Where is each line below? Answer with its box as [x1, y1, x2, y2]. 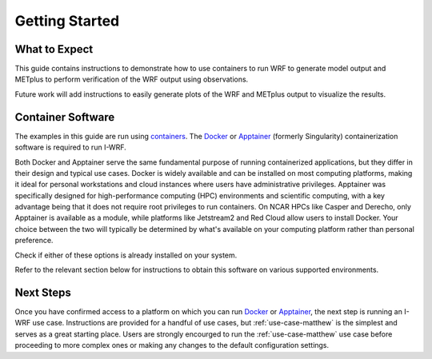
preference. [14, 236, 54, 245]
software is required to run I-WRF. [14, 142, 127, 152]
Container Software [14, 110, 115, 124]
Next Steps [14, 285, 71, 299]
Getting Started [14, 12, 120, 30]
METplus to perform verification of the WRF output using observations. [14, 74, 249, 84]
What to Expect [14, 42, 94, 56]
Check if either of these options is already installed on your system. [14, 250, 238, 260]
